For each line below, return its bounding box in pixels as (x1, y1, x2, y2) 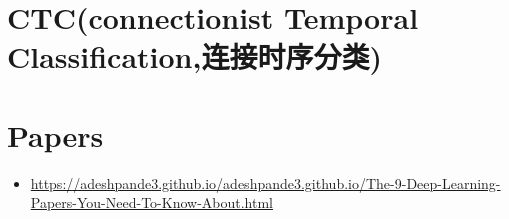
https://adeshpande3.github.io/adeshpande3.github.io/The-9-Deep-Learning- (30, 172, 501, 193)
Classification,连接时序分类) (7, 36, 382, 77)
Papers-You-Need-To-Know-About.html (30, 192, 274, 213)
